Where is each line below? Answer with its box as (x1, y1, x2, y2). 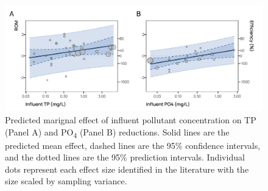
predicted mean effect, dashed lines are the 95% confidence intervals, (5, 139, 261, 151)
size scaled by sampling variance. (5, 175, 127, 187)
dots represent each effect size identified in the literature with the (5, 162, 249, 175)
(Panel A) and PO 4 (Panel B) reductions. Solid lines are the (5, 125, 230, 140)
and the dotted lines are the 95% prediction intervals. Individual (5, 151, 245, 164)
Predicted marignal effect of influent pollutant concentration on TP (5, 113, 256, 126)
